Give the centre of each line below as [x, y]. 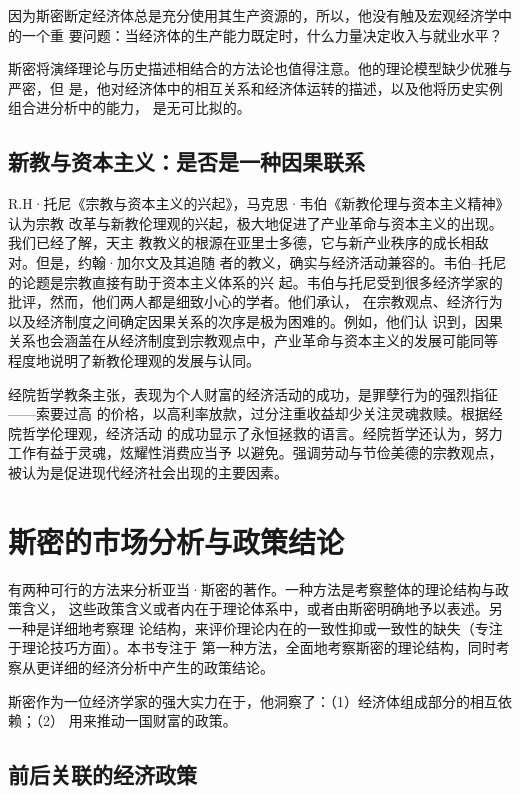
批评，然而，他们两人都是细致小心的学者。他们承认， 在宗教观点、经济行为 [255, 301]
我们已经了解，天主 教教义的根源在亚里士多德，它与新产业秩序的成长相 [241, 242]
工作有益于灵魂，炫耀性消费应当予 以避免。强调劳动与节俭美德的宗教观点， [255, 452]
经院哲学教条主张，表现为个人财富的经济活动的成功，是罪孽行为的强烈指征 [253, 393]
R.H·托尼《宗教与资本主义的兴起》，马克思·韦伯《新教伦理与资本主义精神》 [259, 203]
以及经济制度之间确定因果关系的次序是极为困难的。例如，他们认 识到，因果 [255, 320]
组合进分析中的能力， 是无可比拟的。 [129, 107]
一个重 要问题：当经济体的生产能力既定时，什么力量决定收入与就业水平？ [262, 34]
